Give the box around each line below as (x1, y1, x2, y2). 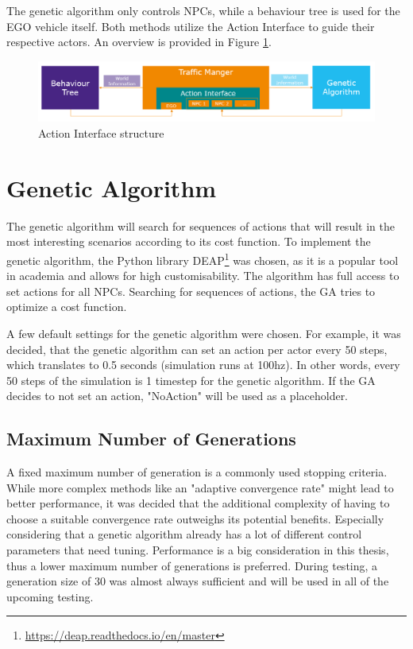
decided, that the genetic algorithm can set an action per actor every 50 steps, (6, 340, 388, 357)
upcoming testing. (6, 588, 94, 604)
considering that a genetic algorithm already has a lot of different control (6, 526, 362, 542)
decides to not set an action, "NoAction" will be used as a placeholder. (6, 387, 349, 404)
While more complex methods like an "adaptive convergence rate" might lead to (6, 479, 394, 495)
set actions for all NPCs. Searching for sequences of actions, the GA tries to (6, 282, 376, 299)
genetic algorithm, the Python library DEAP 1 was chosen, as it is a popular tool (6, 249, 399, 268)
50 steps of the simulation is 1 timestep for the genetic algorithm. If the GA (6, 371, 376, 388)
